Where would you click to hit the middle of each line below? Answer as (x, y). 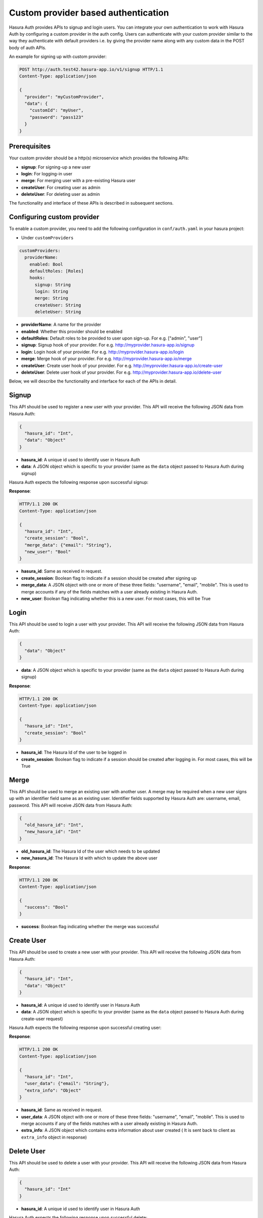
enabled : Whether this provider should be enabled (72, 331)
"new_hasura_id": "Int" (53, 832)
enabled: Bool (46, 264)
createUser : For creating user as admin (61, 187)
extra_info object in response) (54, 1137)
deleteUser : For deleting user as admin (60, 194)
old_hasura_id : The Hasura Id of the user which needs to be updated (91, 851)
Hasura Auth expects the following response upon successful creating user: (85, 1028)
